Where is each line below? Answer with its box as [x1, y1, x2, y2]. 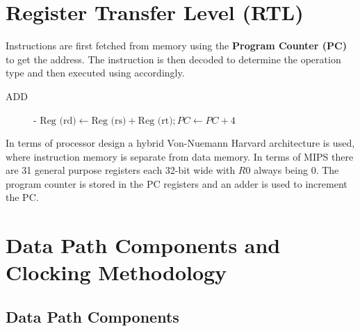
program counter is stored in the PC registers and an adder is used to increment [6, 176, 347, 191]
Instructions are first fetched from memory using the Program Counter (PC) [6, 38, 347, 53]
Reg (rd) [40, 115, 76, 126]
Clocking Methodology [6, 258, 227, 286]
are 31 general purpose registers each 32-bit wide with [6, 163, 236, 177]
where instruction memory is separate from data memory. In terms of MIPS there [6, 149, 354, 163]
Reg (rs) [91, 115, 126, 126]
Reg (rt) [138, 115, 173, 126]
